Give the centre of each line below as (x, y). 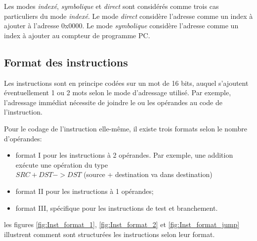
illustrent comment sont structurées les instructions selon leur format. (109, 234)
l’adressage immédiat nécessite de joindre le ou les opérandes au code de (113, 102)
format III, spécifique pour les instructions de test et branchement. (117, 208)
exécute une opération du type (62, 164)
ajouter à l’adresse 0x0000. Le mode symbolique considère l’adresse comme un (121, 26)
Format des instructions (66, 62)
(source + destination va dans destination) (148, 174)
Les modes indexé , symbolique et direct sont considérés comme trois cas (111, 6)
